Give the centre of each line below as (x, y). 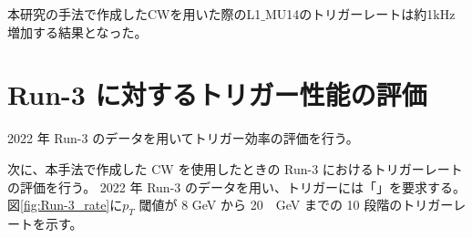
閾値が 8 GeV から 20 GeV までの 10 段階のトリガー (296, 205)
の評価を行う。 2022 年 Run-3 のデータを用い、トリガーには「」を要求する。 (236, 186)
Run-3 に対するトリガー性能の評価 (217, 94)
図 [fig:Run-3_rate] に (65, 205)
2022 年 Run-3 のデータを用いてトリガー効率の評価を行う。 (183, 138)
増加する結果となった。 (77, 31)
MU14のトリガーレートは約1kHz (360, 14)
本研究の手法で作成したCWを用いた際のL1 (134, 14)
